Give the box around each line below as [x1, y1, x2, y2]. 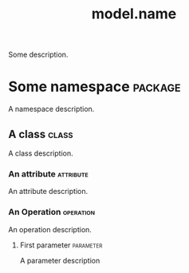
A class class [8, 127, 73, 140]
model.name [91, 5, 177, 23]
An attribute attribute [8, 168, 89, 180]
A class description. [8, 148, 73, 158]
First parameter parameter [19, 240, 103, 250]
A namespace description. [8, 105, 95, 114]
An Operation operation [8, 207, 96, 218]
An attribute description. [8, 187, 89, 196]
